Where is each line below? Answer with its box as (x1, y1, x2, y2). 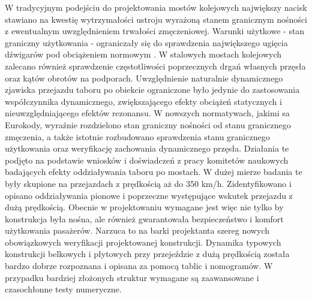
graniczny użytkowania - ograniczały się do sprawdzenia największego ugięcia (5, 36, 288, 49)
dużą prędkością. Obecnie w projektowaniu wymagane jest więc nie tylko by (5, 201, 284, 213)
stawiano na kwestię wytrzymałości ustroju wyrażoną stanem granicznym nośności (5, 13, 307, 25)
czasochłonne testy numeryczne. (5, 283, 122, 295)
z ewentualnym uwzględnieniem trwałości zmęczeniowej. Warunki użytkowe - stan (5, 25, 305, 37)
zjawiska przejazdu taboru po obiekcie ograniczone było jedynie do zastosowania (5, 83, 300, 96)
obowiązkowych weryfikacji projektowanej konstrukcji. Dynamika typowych (5, 235, 281, 248)
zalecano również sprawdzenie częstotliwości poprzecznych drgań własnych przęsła (5, 59, 306, 72)
